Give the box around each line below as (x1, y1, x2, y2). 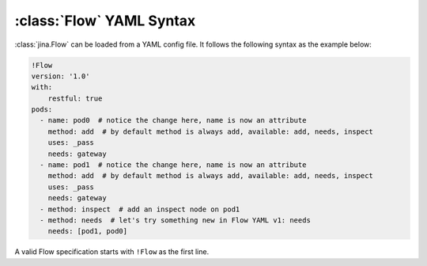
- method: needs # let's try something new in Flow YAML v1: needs (40, 216, 312, 225)
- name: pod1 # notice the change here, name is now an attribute (40, 161, 307, 169)
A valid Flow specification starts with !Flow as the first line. (14, 247, 210, 256)
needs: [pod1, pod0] (47, 226, 128, 236)
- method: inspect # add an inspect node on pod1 (40, 204, 240, 214)
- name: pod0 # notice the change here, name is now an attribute (40, 116, 307, 125)
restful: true (47, 93, 103, 103)
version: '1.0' (31, 71, 90, 81)
